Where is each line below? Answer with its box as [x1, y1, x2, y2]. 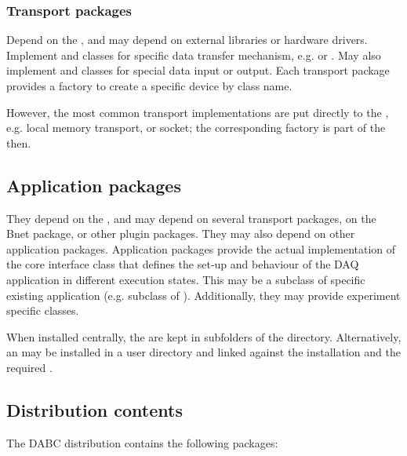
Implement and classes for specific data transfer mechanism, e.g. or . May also [6, 46, 381, 63]
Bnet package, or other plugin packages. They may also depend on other [6, 225, 355, 242]
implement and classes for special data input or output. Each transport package [6, 62, 390, 78]
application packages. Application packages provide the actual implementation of [6, 240, 396, 257]
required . [6, 359, 53, 375]
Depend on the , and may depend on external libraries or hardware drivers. [6, 31, 368, 48]
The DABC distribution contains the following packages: [6, 434, 278, 451]
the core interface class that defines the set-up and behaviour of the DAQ [6, 256, 359, 272]
